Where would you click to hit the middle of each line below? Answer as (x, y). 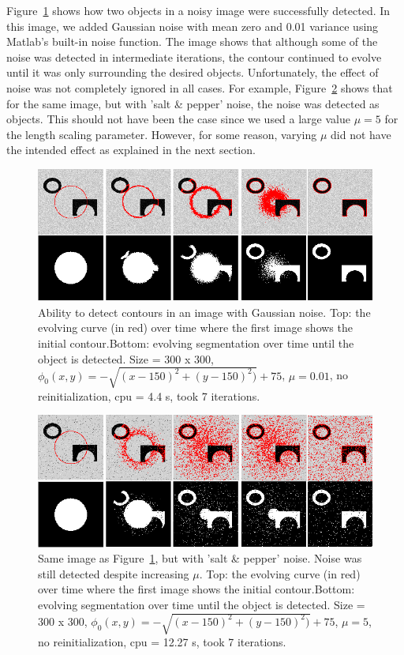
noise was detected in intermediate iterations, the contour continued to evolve (194, 56)
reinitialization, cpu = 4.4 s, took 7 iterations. (149, 395)
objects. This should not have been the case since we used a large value (178, 119)
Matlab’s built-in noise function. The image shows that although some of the (192, 41)
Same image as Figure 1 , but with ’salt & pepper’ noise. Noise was (200, 558)
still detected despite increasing (114, 573)
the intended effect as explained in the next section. (131, 150)
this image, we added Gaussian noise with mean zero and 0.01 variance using (193, 26)
